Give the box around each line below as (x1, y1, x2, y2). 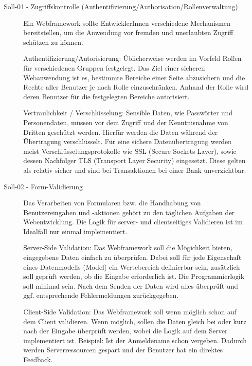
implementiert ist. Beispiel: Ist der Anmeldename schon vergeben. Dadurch (23, 335, 247, 345)
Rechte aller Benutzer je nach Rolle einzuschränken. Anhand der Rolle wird (23, 82, 249, 92)
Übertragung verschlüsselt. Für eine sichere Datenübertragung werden (23, 136, 232, 146)
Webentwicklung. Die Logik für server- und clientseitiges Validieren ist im (23, 217, 243, 227)
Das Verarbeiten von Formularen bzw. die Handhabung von (23, 198, 201, 208)
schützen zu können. (23, 37, 83, 47)
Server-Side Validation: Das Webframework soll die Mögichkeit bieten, (23, 242, 233, 253)
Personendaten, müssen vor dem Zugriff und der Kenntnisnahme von (23, 117, 228, 127)
